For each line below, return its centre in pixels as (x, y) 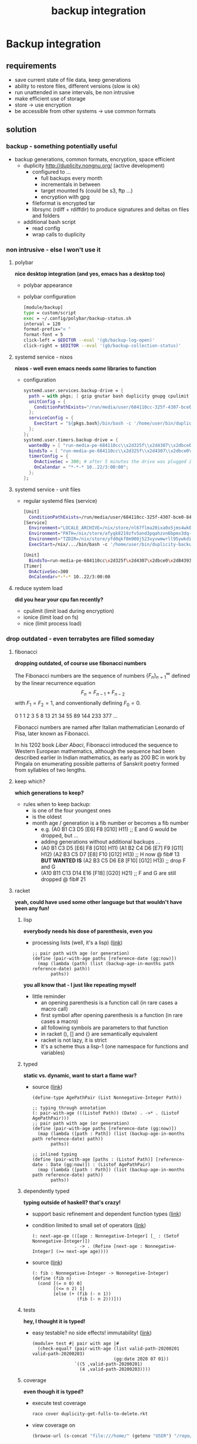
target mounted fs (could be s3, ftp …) (87, 190)
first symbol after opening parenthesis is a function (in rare (112, 1015)
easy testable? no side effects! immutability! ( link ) (92, 1333)
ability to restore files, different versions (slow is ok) (77, 86)
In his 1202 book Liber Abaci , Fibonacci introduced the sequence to (96, 745)
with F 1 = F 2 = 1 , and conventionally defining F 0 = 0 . (78, 703)
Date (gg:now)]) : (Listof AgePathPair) (101, 1164)
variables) (53, 1052)
